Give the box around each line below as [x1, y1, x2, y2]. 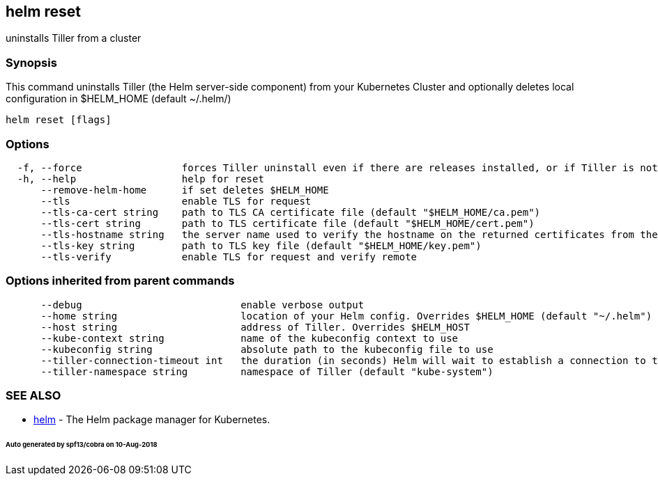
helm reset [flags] [6, 114, 112, 126]
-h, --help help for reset [17, 173, 264, 184]
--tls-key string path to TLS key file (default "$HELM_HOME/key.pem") [40, 239, 482, 251]
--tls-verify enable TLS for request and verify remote [40, 251, 418, 262]
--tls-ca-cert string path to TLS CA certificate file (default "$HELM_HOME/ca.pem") [40, 206, 541, 218]
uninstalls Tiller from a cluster [6, 32, 141, 45]
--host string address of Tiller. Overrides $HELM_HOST [40, 321, 470, 333]
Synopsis [6, 55, 57, 70]
